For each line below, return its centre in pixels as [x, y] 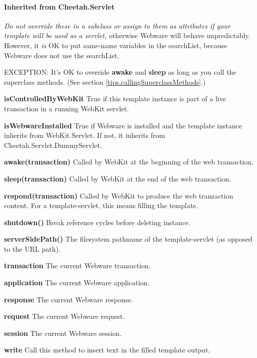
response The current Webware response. [69, 299]
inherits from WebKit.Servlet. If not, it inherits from [85, 135]
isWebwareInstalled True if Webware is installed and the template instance [123, 125]
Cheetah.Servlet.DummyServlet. [53, 145]
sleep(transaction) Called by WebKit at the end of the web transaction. [118, 178]
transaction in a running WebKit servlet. [66, 108]
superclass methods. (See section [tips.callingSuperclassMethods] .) [105, 81]
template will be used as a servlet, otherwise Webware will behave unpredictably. [127, 35]
